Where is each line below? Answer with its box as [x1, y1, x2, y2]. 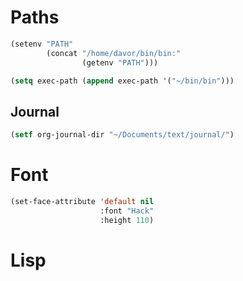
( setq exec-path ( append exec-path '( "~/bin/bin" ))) [10, 76, 235, 86]
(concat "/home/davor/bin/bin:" [46, 48, 182, 58]
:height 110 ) [99, 215, 155, 225]
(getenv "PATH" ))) [81, 57, 159, 68]
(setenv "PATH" [10, 39, 74, 49]
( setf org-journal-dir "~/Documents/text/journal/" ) [10, 130, 235, 140]
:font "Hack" [99, 206, 155, 216]
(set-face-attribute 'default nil [10, 197, 155, 207]
